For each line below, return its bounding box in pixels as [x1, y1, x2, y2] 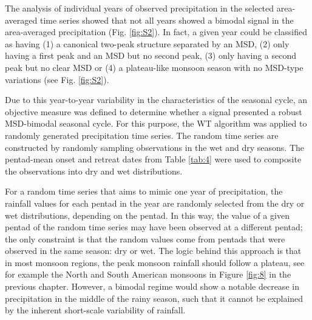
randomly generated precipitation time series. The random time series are [5, 128, 279, 141]
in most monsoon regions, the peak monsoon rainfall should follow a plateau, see [5, 256, 305, 268]
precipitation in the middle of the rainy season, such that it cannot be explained [5, 292, 304, 304]
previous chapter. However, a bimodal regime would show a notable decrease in [5, 280, 299, 293]
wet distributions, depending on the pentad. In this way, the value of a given [5, 208, 290, 221]
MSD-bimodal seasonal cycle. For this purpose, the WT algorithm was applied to [5, 117, 307, 130]
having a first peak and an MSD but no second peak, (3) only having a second [5, 49, 297, 62]
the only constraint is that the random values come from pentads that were [5, 232, 285, 245]
